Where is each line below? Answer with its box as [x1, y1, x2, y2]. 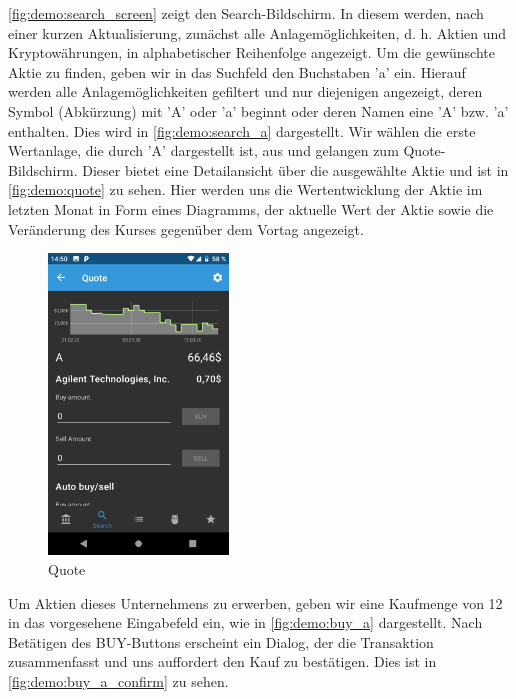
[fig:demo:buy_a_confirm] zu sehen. [8, 671, 229, 692]
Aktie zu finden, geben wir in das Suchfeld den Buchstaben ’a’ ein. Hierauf [8, 61, 466, 82]
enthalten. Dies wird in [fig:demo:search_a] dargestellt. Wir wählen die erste [8, 120, 476, 141]
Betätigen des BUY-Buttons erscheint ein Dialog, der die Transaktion [8, 631, 434, 652]
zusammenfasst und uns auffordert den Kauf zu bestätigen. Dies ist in [8, 651, 437, 672]
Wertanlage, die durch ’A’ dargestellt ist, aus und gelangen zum [8, 140, 399, 161]
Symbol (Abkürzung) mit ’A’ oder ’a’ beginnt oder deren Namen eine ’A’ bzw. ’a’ [8, 100, 509, 121]
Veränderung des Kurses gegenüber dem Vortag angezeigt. [8, 218, 364, 239]
